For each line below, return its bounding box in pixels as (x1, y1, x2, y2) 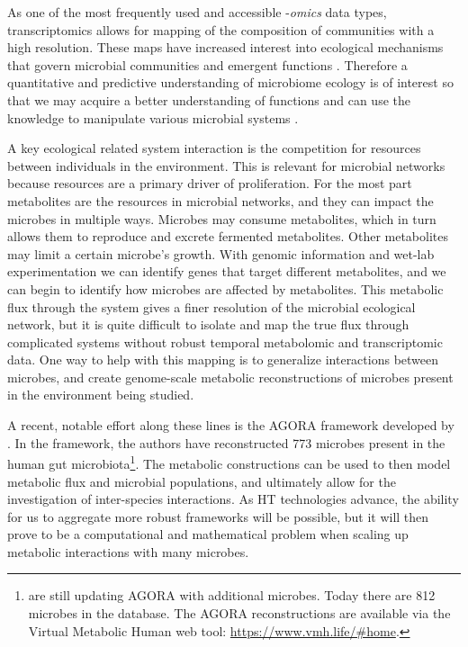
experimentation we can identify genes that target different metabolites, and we (7, 262, 446, 281)
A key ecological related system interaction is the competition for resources (7, 139, 421, 157)
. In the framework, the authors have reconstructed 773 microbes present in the (7, 433, 445, 452)
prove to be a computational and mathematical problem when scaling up (7, 525, 409, 544)
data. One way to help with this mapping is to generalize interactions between (7, 350, 439, 369)
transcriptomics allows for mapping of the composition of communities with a (7, 20, 435, 39)
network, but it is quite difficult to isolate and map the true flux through (7, 315, 409, 334)
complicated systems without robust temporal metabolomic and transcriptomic (7, 332, 443, 351)
